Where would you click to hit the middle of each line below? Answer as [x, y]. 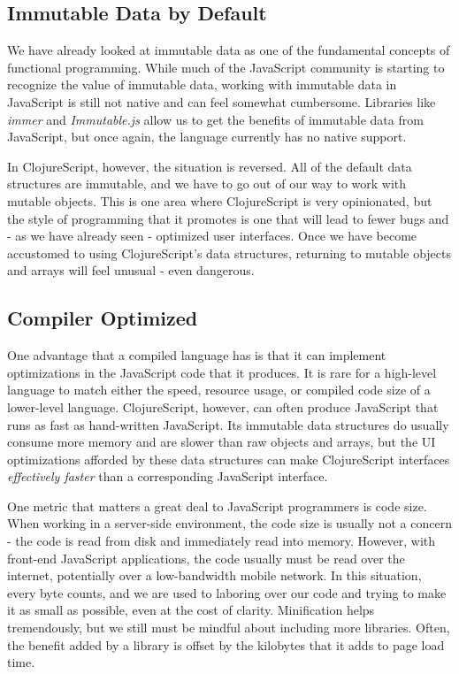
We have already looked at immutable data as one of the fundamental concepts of [229, 50]
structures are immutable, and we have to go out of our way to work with [207, 184]
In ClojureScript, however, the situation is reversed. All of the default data [210, 166]
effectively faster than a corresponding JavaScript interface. [168, 476]
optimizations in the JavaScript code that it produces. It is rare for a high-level [222, 372]
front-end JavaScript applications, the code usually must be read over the [206, 558]
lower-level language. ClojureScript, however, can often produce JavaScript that [223, 406]
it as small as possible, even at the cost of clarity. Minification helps [191, 610]
